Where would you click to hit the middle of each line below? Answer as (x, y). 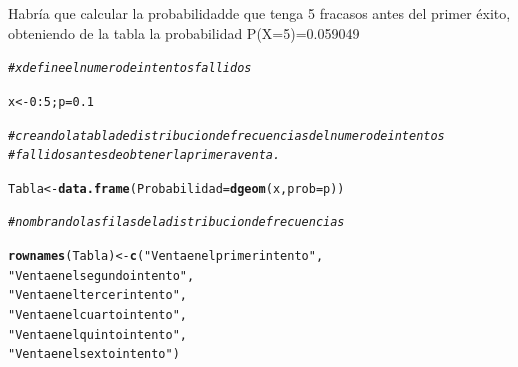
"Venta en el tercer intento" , (98, 295)
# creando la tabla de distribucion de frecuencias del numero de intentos (226, 135)
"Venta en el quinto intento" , (98, 334)
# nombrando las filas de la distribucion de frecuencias (176, 222)
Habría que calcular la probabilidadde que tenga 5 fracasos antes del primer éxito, (259, 13)
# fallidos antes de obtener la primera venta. (144, 155)
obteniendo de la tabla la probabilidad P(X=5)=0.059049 (184, 32)
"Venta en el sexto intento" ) (94, 354)
